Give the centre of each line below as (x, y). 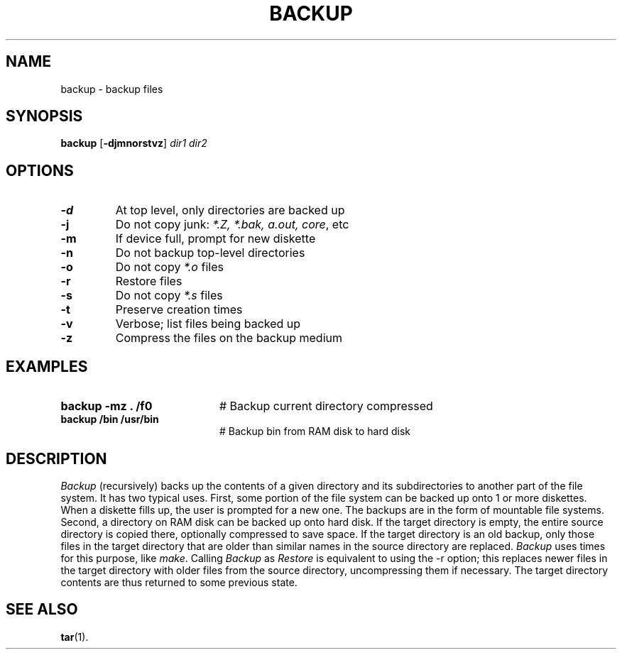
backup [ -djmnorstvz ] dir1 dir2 (134, 143)
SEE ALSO (42, 610)
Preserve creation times (179, 310)
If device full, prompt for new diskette (215, 239)
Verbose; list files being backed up (208, 324)
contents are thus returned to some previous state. (179, 582)
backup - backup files (112, 89)
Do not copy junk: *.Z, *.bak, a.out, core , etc (232, 225)
